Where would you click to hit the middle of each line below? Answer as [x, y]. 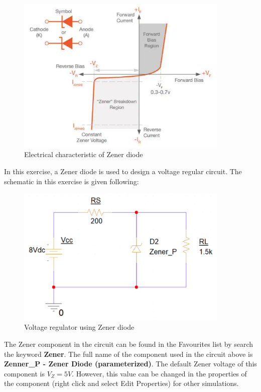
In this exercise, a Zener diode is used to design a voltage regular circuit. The [123, 171]
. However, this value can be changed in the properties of [159, 373]
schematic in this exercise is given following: [72, 181]
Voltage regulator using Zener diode [79, 327]
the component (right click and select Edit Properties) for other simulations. [121, 383]
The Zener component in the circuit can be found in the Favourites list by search [129, 344]
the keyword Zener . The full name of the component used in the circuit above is [128, 354]
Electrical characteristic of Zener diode [84, 154]
